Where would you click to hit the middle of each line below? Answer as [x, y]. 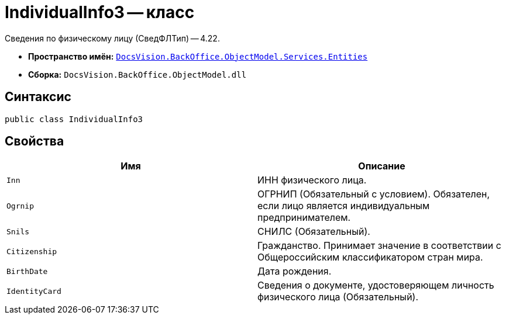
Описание [382, 166]
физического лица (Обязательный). [338, 297]
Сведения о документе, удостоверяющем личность [376, 285]
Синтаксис [38, 97]
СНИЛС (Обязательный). [314, 232]
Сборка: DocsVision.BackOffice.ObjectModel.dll [137, 74]
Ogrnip [20, 206]
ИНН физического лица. [312, 180]
